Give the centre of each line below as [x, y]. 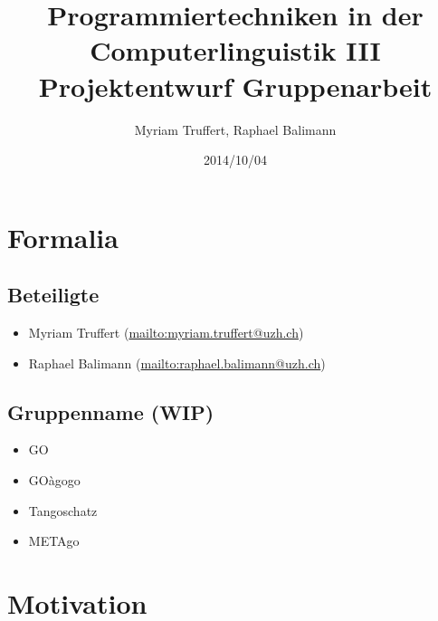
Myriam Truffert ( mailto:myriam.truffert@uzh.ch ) [166, 333]
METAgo [54, 541]
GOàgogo [54, 480]
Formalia [63, 237]
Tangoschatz [63, 510]
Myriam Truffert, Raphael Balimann [235, 129]
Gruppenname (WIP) [111, 411]
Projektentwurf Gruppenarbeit [235, 86]
